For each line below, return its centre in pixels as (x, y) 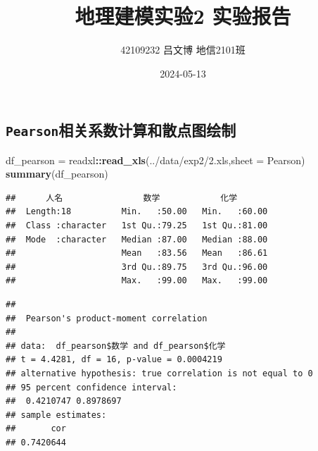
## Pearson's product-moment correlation (107, 318)
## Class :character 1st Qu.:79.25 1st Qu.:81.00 (137, 226)
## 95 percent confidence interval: (91, 387)
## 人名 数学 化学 (122, 198)
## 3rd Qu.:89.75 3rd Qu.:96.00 (137, 267)
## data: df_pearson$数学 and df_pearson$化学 (116, 346)
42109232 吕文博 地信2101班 (183, 50)
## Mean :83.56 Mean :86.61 (137, 253)
